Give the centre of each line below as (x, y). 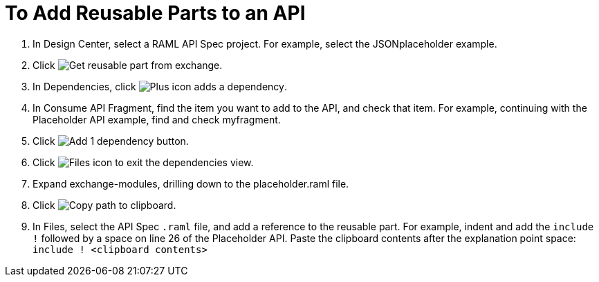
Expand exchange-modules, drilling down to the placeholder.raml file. (191, 183)
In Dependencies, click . (160, 86)
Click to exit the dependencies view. (143, 162)
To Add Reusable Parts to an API (155, 13)
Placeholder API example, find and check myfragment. (157, 119)
